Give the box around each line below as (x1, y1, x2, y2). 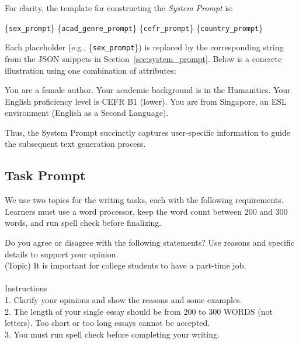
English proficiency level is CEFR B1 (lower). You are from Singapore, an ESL (5, 95, 287, 107)
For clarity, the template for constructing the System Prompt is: (5, 2, 233, 13)
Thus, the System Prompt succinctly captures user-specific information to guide (5, 126, 290, 138)
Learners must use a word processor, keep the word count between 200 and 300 (5, 205, 288, 217)
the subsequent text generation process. (5, 137, 146, 150)
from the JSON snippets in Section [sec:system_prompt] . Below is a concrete (5, 52, 282, 64)
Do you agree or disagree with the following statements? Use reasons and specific (5, 236, 294, 249)
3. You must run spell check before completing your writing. (5, 328, 220, 340)
